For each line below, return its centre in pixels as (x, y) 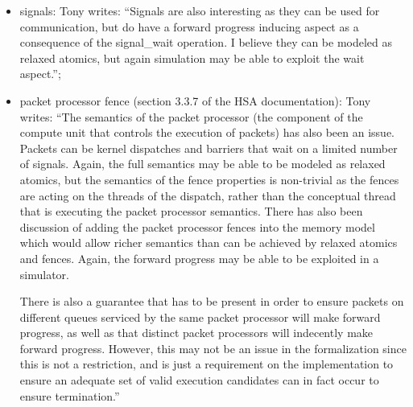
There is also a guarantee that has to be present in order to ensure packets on (212, 301)
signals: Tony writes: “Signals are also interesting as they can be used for (200, 10)
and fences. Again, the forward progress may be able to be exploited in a (199, 258)
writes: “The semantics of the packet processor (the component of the (191, 116)
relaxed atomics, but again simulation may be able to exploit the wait (192, 58)
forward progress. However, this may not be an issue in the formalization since (213, 348)
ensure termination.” (70, 395)
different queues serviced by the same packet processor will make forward (200, 317)
